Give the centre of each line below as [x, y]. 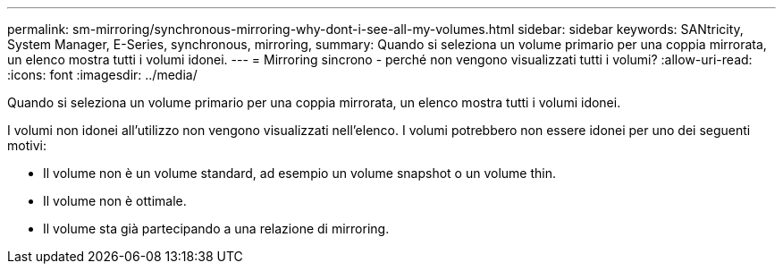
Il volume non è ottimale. [115, 201]
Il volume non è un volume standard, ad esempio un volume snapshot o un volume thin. [299, 173]
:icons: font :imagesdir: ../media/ [102, 75]
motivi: [27, 145]
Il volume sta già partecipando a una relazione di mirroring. [216, 229]
